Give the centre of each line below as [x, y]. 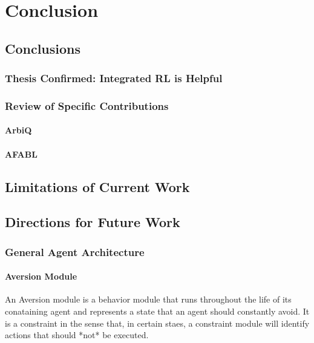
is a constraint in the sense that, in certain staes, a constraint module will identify [157, 323]
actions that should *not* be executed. [77, 335]
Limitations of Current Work [97, 186]
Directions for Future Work [93, 222]
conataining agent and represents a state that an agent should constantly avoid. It [157, 311]
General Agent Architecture [75, 252]
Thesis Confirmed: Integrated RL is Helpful [114, 78]
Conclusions [43, 48]
